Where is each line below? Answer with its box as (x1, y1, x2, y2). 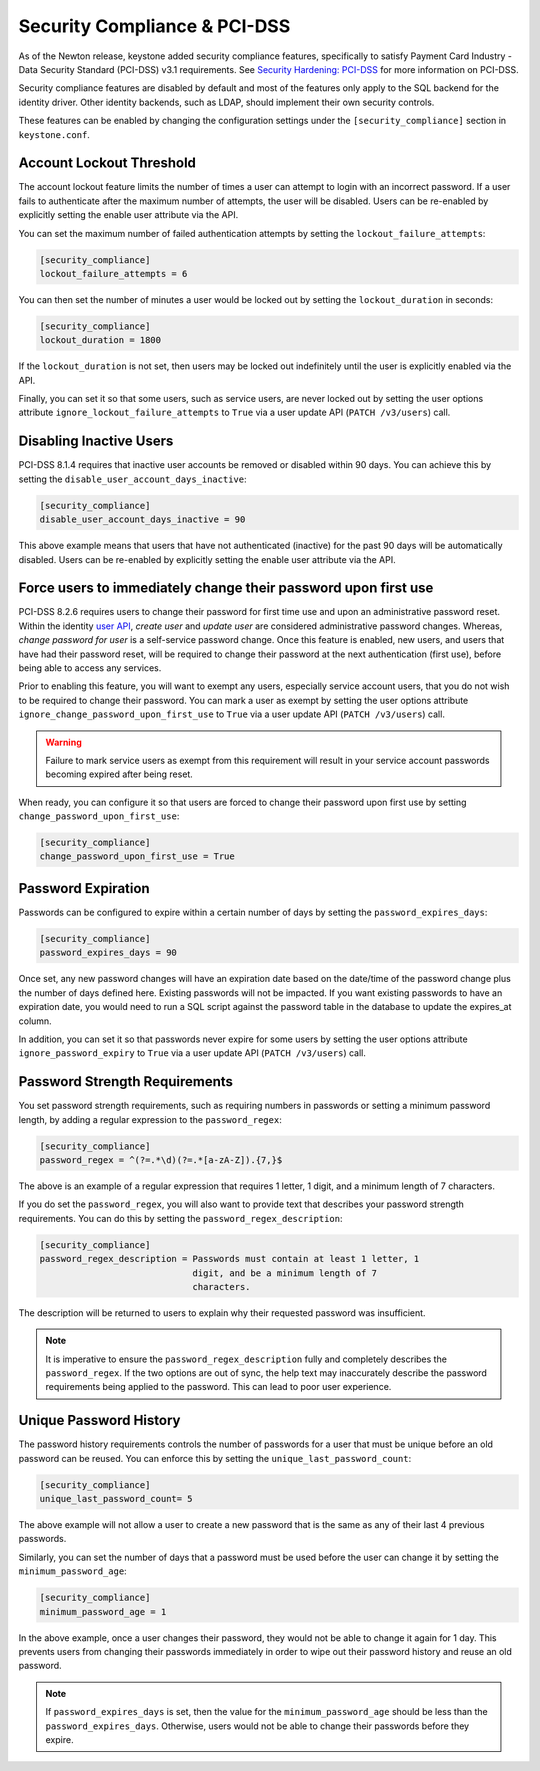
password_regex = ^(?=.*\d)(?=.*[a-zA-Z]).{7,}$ (39, 1154, 283, 1165)
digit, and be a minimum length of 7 (192, 1267, 378, 1279)
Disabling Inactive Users (18, 433, 174, 450)
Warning (45, 736, 82, 748)
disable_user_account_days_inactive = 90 (39, 514, 246, 525)
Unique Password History (18, 1412, 181, 1429)
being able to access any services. (18, 661, 162, 674)
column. (18, 1015, 52, 1027)
